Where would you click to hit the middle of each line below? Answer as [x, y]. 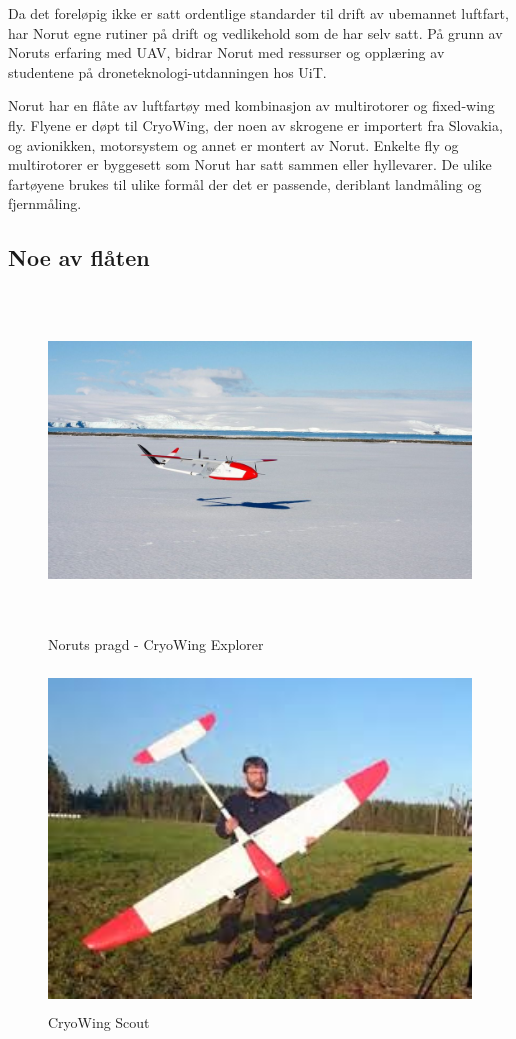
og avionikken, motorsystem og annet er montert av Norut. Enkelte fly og [233, 144]
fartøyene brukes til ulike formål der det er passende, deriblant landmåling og [245, 183]
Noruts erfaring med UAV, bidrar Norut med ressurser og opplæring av [226, 52]
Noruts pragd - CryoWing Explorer [156, 643]
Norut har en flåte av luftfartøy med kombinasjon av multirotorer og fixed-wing [251, 105]
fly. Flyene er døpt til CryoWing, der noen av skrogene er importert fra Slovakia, [255, 124]
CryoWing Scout [99, 1022]
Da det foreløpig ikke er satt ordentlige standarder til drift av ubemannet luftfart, [258, 13]
